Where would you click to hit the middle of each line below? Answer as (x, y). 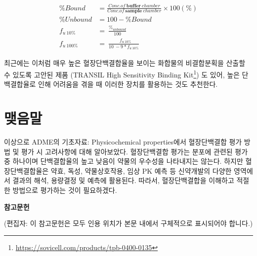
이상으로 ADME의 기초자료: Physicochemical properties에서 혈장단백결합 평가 (123, 142)
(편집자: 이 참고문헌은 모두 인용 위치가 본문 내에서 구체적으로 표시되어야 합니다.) (128, 223)
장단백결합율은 (26, 170)
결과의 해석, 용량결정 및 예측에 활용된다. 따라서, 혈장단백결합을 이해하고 (123, 180)
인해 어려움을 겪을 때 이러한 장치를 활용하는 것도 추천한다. (128, 84)
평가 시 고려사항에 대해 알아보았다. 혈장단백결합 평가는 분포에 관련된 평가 (135, 151)
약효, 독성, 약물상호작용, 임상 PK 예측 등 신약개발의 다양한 (141, 170)
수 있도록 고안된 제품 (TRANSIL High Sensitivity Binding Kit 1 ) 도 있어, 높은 (122, 74)
